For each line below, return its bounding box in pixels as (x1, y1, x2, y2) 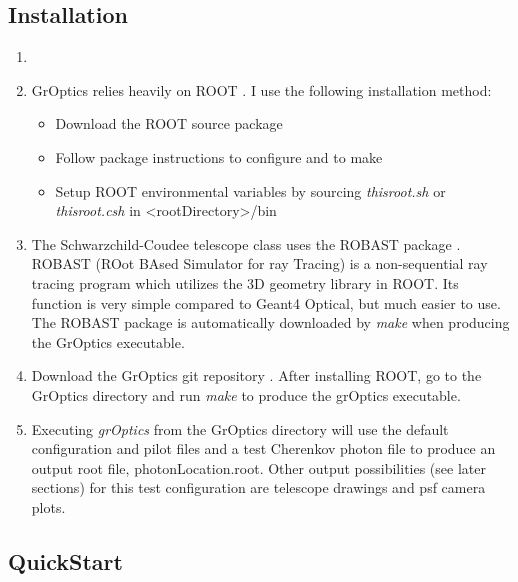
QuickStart (8, 545, 123, 576)
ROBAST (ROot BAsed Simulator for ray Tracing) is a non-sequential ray (31, 253, 488, 274)
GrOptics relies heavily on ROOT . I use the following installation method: (31, 79, 492, 100)
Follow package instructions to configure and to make (55, 146, 383, 167)
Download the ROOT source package (55, 113, 283, 134)
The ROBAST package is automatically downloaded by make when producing (31, 312, 510, 333)
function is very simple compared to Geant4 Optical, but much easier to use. (31, 292, 501, 313)
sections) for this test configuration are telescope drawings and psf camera (31, 477, 486, 498)
